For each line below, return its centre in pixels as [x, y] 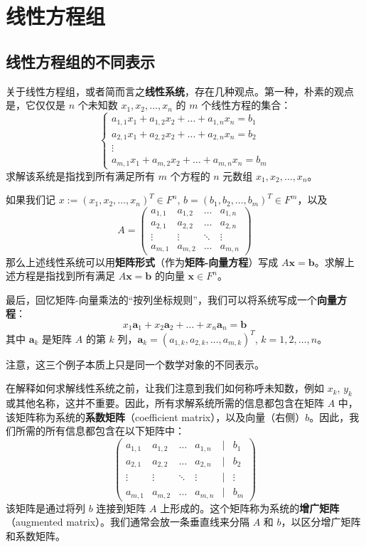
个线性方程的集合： [246, 105]
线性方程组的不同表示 [80, 61]
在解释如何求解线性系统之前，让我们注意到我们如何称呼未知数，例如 [165, 388]
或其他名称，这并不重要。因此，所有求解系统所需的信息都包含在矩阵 [165, 403]
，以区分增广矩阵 [321, 522]
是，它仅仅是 [36, 105]
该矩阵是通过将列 [45, 508]
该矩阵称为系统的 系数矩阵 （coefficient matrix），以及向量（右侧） [156, 416]
